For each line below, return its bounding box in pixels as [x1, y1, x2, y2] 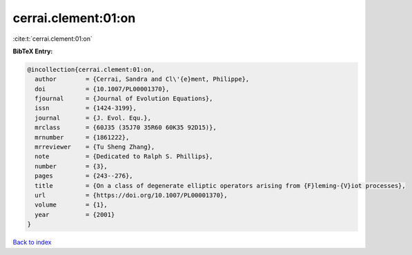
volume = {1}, [35, 201, 108, 209]
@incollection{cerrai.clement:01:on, [27, 66, 155, 73]
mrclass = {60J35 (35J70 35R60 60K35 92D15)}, [35, 124, 217, 131]
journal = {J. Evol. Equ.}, [35, 114, 152, 122]
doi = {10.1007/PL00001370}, [35, 85, 170, 93]
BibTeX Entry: [12, 47, 53, 55]
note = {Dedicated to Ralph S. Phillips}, [35, 153, 213, 160]
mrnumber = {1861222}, [35, 133, 130, 141]
